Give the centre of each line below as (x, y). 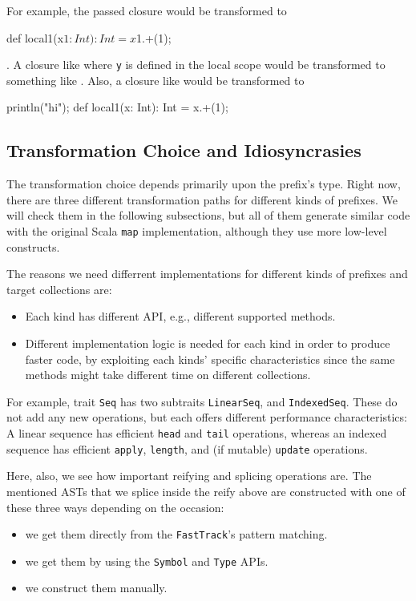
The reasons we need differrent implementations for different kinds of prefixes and (207, 274)
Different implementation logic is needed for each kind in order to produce (208, 343)
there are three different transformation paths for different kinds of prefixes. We (202, 199)
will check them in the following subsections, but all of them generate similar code (208, 215)
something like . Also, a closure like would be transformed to (155, 80)
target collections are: (59, 289)
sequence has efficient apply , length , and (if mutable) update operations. (187, 448)
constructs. (33, 246)
